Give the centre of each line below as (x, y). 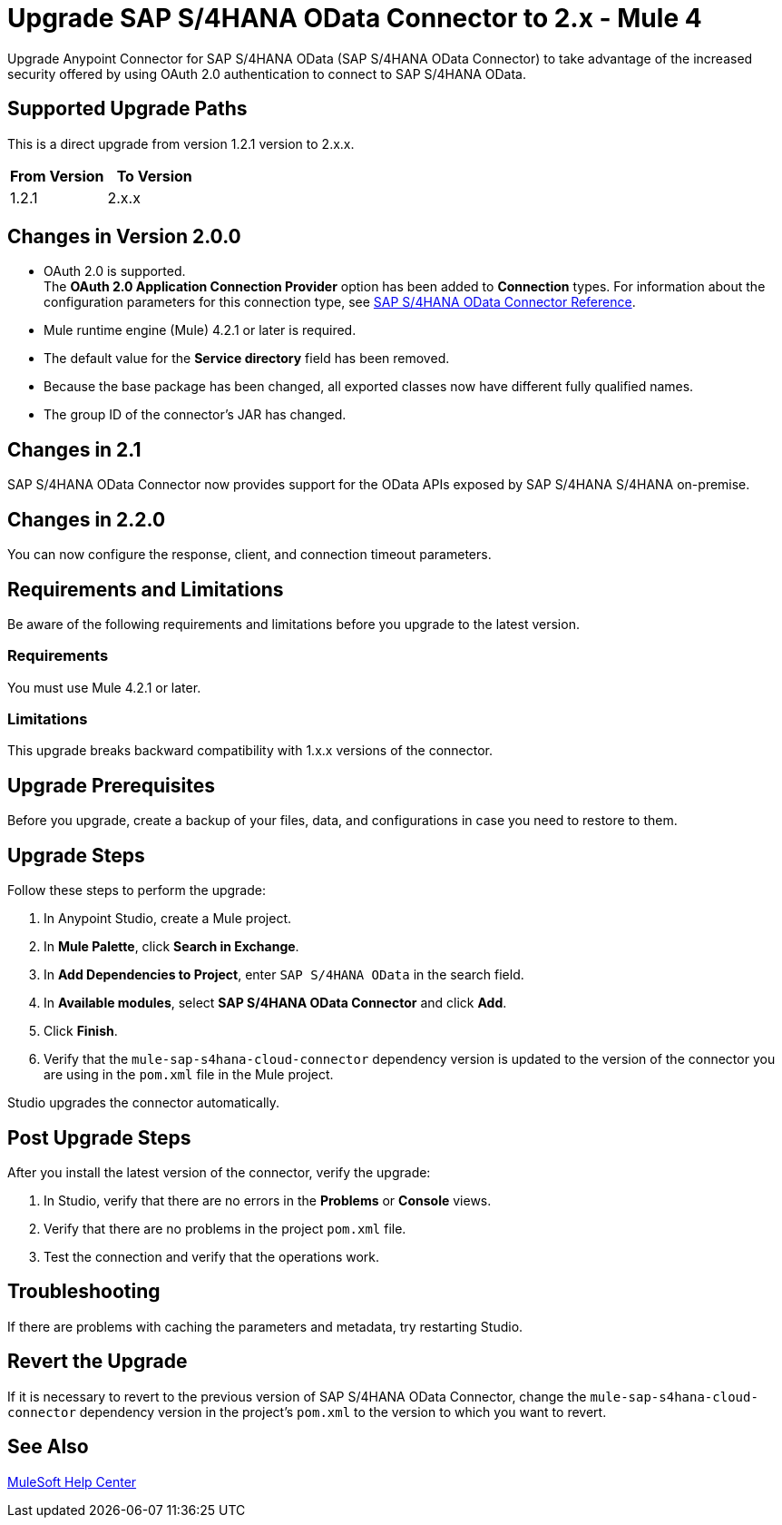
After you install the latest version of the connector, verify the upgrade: (219, 1172)
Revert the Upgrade (98, 1362)
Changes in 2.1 (74, 449)
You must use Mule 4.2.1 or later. (104, 687)
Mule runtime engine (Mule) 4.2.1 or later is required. (200, 330)
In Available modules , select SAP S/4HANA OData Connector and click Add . (275, 1003)
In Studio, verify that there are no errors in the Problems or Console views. (268, 1200)
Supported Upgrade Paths (127, 109)
